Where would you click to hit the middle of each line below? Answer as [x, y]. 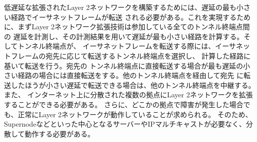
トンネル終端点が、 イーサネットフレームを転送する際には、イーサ [127, 46]
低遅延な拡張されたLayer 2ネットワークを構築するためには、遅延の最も [120, 7]
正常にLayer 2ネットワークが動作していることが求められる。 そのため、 [135, 114]
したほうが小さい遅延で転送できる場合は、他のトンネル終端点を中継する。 [133, 85]
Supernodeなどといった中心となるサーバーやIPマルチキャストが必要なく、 [125, 124]
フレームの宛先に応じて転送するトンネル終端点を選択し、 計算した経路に [130, 55]
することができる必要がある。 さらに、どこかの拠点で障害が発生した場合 [124, 104]
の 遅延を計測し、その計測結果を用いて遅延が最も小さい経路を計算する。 [124, 36]
